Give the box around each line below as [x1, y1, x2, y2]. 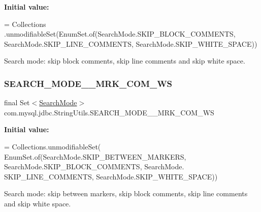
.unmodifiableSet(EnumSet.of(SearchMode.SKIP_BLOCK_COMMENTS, [4, 28, 236, 39]
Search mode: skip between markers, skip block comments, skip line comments [4, 188, 248, 199]
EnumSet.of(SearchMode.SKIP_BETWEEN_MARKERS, [4, 151, 186, 162]
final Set [4, 97, 30, 108]
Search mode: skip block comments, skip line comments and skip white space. [4, 55, 245, 66]
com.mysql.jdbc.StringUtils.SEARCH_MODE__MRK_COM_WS [4, 107, 214, 117]
